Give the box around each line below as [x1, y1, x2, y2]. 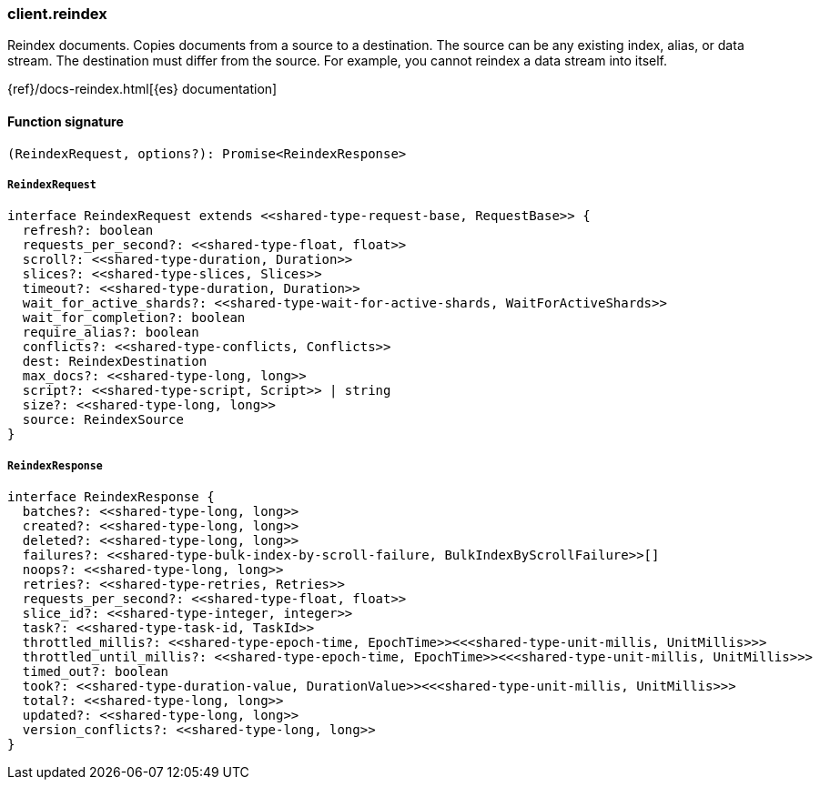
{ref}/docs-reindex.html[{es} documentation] [7, 81, 278, 97]
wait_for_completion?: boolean [22, 310, 246, 326]
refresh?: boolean [22, 223, 154, 238]
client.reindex [7, 5, 107, 23]
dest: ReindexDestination [22, 354, 208, 369]
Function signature [7, 113, 124, 129]
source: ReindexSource [22, 412, 184, 428]
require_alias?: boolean [22, 325, 199, 340]
